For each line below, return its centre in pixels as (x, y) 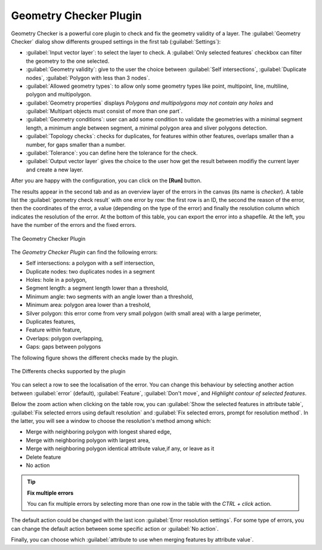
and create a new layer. (55, 170)
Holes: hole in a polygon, (56, 280)
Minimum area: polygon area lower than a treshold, (89, 305)
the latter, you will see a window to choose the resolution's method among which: (111, 420)
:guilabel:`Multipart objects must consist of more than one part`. (104, 111)
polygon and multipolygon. (59, 94)
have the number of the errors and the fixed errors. (74, 225)
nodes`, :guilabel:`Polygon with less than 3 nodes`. (88, 78)
